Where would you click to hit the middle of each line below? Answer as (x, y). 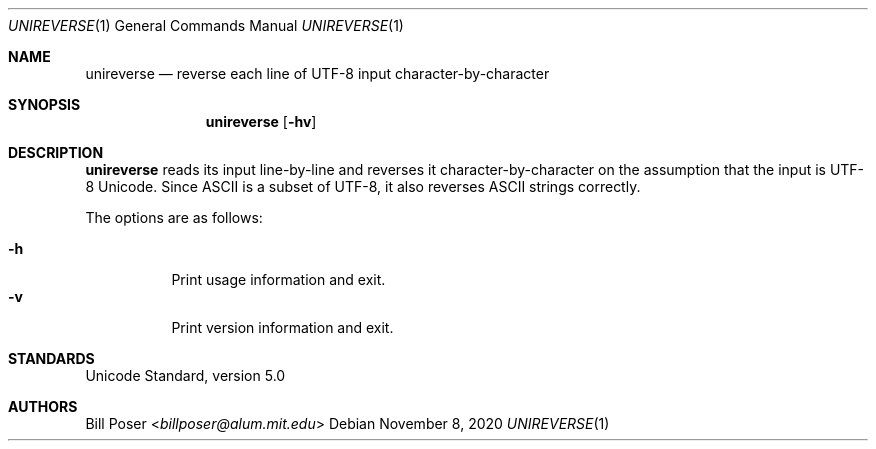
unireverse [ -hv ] (261, 121)
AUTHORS (43, 406)
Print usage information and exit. (278, 279)
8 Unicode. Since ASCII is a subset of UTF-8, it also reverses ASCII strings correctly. (363, 186)
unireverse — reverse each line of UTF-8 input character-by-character (317, 73)
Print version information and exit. (282, 327)
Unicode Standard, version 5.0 (185, 375)
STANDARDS (51, 358)
